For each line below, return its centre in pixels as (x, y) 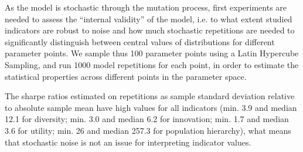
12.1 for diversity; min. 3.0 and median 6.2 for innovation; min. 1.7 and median (147, 119)
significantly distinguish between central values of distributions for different (140, 41)
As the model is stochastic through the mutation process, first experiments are (146, 7)
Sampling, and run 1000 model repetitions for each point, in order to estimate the (152, 64)
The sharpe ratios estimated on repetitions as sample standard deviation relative (150, 96)
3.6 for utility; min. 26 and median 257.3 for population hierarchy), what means (148, 130)
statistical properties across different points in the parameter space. (126, 76)
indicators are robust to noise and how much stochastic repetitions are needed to (150, 30)
